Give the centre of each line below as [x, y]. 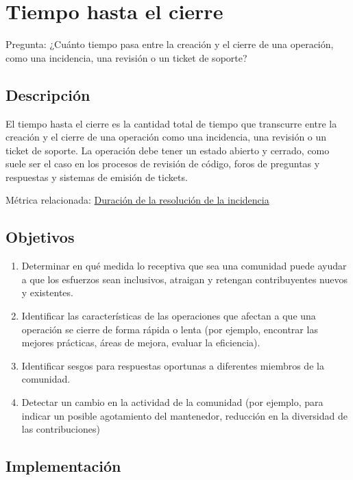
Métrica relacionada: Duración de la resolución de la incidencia [137, 200]
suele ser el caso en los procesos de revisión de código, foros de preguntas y [163, 164]
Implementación [63, 466]
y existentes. [47, 292]
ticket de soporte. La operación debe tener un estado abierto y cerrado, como [168, 150]
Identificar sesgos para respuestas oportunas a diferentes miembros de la [173, 365]
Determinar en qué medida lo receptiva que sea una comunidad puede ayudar [184, 266]
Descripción [48, 94]
